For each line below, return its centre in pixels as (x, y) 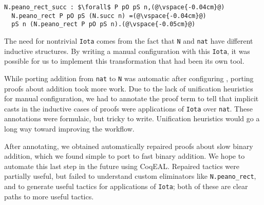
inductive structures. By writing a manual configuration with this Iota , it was (127, 51)
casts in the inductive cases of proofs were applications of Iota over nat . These (128, 108)
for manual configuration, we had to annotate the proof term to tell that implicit (131, 98)
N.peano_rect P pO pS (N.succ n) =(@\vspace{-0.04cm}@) (109, 16)
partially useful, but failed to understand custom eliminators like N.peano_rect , (130, 176)
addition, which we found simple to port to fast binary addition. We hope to (125, 156)
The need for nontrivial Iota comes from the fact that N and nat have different (129, 40)
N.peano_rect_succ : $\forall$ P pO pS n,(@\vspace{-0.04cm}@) (115, 7)
